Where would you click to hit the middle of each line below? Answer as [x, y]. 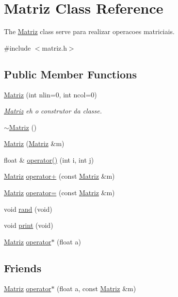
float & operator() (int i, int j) [49, 159]
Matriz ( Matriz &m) [34, 143]
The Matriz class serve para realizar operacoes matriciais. [89, 31]
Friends [23, 268]
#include [17, 47]
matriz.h [54, 47]
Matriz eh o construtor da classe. [53, 111]
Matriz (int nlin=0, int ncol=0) [50, 94]
